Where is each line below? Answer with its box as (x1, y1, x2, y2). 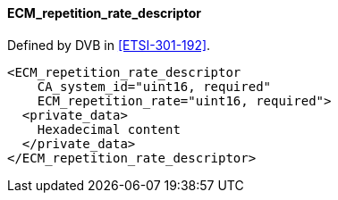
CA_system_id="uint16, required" (37, 79, 272, 94)
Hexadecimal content (37, 121, 181, 137)
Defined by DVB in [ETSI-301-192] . (7, 37, 211, 53)
